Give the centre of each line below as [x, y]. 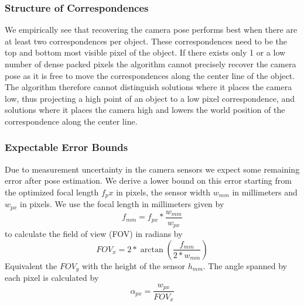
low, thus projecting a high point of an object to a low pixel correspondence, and [150, 98]
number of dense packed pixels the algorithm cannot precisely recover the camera [151, 64]
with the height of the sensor [134, 265]
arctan [152, 250]
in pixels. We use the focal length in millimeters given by [122, 204]
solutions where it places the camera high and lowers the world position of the [145, 110]
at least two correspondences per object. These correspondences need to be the [146, 41]
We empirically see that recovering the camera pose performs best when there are [151, 30]
